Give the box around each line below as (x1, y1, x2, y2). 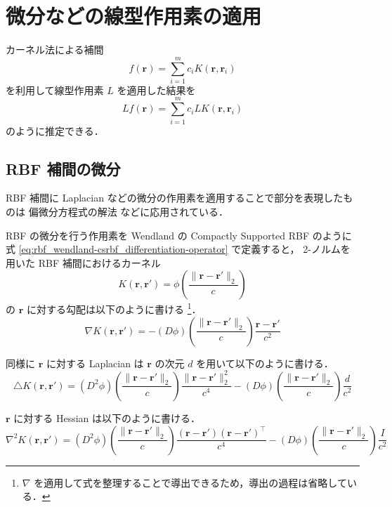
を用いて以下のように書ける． (196, 355, 334, 370)
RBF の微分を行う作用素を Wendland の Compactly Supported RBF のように (6, 228, 352, 242)
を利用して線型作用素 (6, 82, 104, 97)
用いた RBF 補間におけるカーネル (6, 255, 161, 270)
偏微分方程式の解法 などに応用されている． (28, 204, 228, 218)
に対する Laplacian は (46, 355, 144, 370)
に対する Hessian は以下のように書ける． (13, 410, 201, 425)
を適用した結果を (117, 82, 196, 97)
